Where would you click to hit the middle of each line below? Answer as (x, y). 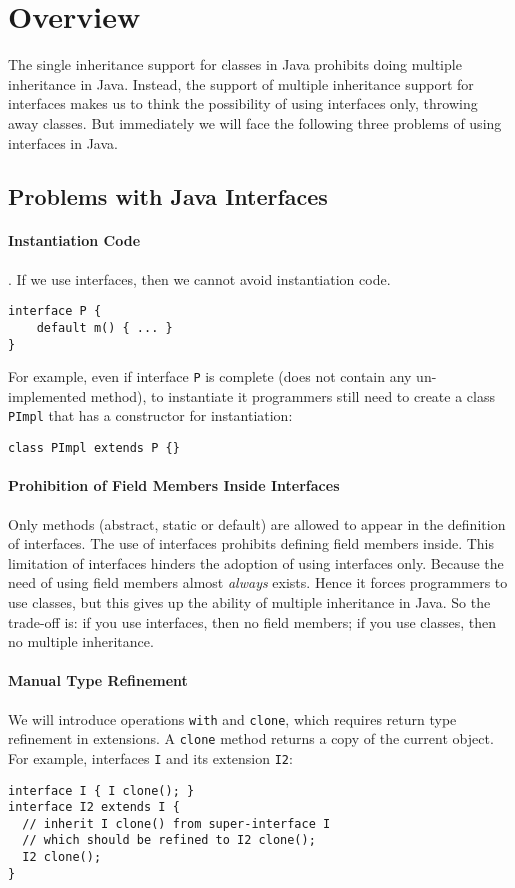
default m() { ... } (104, 327)
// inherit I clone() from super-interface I (176, 823)
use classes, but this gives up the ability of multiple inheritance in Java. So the (249, 601)
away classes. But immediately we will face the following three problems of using (255, 122)
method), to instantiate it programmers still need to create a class (292, 395)
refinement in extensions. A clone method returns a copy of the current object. (251, 738)
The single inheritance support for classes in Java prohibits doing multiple (235, 64)
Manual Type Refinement (98, 680)
